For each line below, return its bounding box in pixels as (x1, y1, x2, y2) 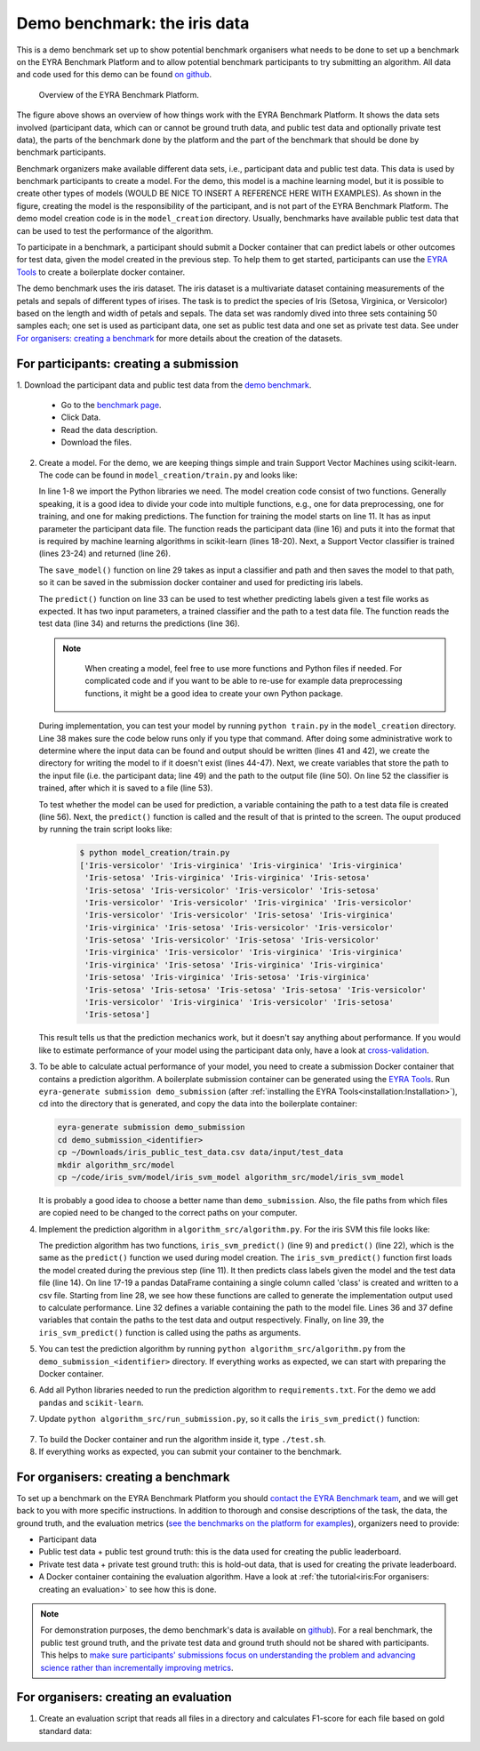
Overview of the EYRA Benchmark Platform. (38, 89, 199, 100)
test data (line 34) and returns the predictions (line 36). (38, 618, 240, 629)
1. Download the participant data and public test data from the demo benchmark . (16, 379, 312, 390)
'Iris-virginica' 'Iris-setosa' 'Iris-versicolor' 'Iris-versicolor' (84, 922, 395, 933)
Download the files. (60, 437, 132, 448)
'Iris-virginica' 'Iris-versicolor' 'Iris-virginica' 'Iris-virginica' (84, 947, 404, 958)
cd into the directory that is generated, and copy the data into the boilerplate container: (38, 1098, 358, 1109)
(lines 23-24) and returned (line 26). (38, 548, 171, 559)
